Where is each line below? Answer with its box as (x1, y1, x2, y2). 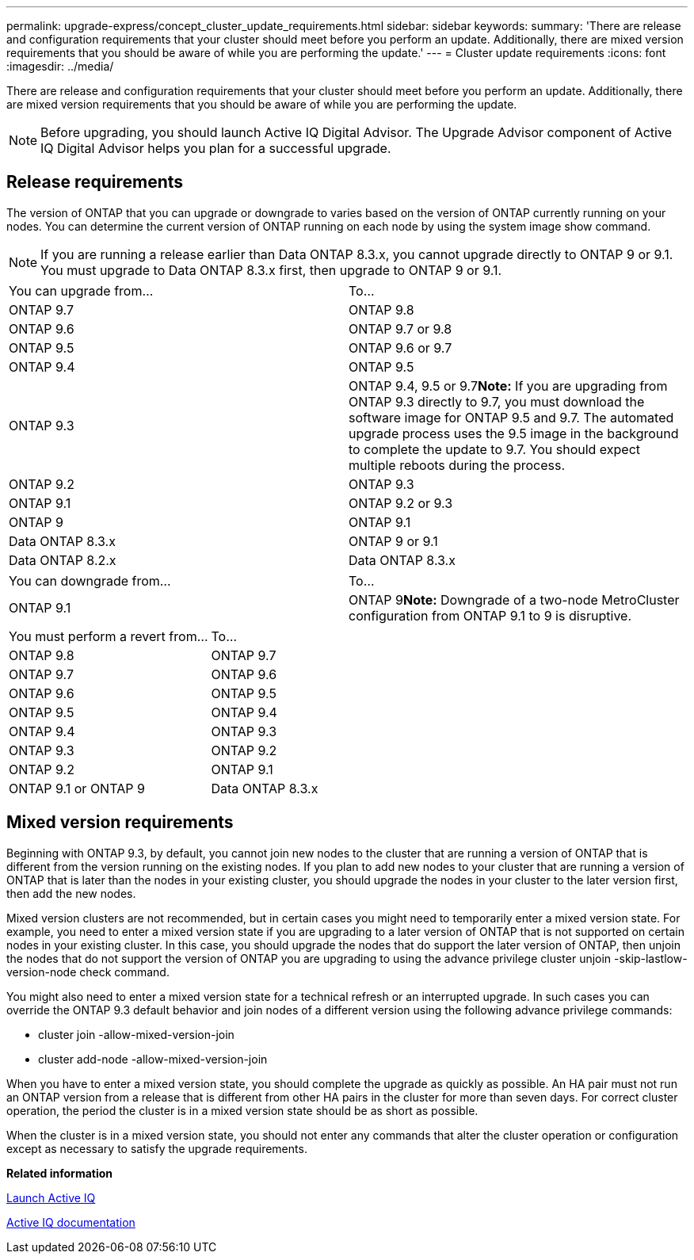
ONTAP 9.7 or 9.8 (349, 320, 452, 337)
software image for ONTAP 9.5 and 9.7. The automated (349, 409, 674, 426)
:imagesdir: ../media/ (6, 59, 114, 73)
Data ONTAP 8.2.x (9, 552, 116, 568)
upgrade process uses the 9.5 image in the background (349, 425, 679, 441)
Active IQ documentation (6, 1215, 135, 1229)
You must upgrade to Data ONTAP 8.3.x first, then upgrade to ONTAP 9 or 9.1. (40, 262, 502, 278)
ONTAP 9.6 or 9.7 (349, 339, 452, 356)
